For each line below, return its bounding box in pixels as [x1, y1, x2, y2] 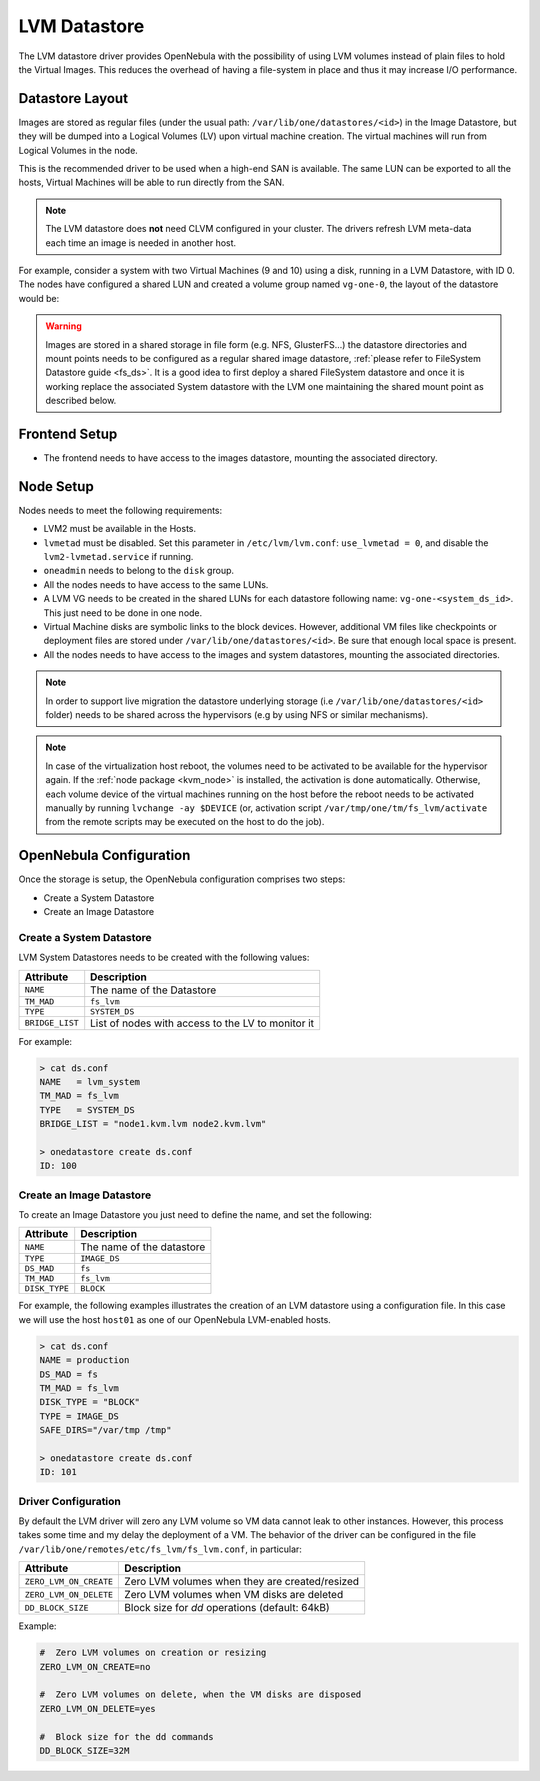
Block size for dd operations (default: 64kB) [124, 1601, 330, 1615]
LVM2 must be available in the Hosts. [43, 523, 197, 535]
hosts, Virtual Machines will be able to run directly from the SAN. [18, 176, 285, 189]
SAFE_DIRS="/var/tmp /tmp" [39, 1425, 172, 1436]
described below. [45, 395, 117, 407]
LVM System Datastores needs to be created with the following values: [18, 951, 310, 964]
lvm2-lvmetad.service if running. [43, 551, 194, 563]
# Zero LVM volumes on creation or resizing [39, 1647, 267, 1659]
